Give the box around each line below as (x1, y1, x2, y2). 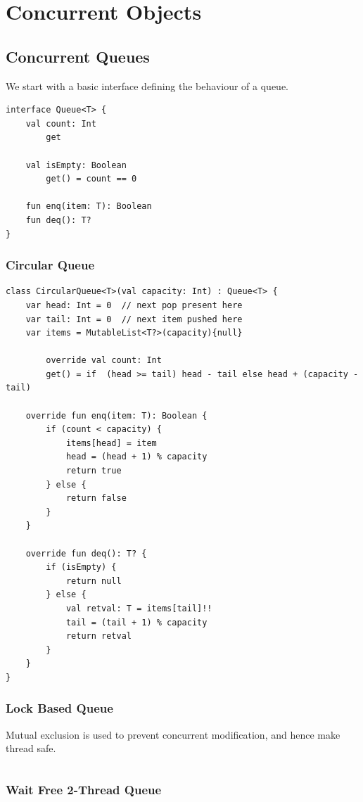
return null (65, 575, 122, 586)
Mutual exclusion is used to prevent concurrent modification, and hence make (6, 727, 340, 741)
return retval (65, 631, 132, 642)
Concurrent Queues (6, 45, 150, 67)
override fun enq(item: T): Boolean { (25, 410, 208, 421)
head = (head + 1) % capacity (65, 452, 208, 462)
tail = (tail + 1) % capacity (65, 617, 208, 628)
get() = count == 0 (46, 174, 137, 184)
